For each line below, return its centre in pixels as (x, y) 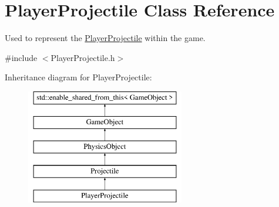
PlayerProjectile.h (83, 57)
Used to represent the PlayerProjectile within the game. (105, 38)
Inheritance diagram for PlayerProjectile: (78, 77)
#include (21, 57)
